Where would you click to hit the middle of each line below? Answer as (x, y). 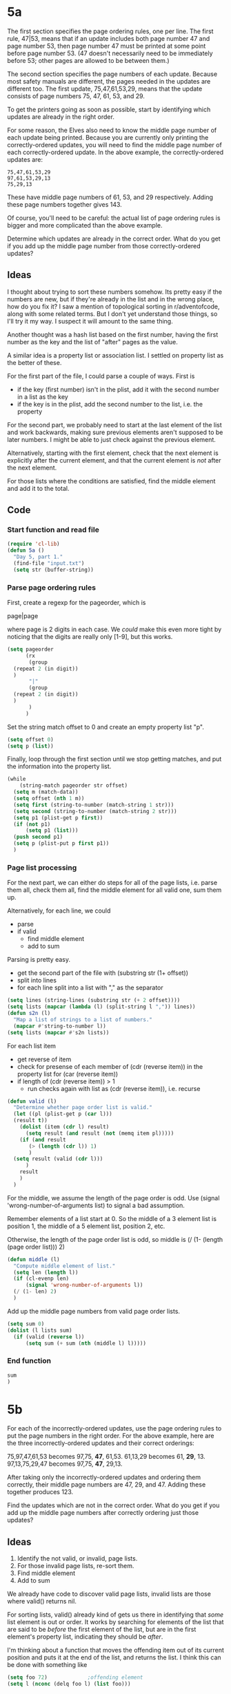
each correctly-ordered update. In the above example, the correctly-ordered (115, 152)
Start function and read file (53, 530)
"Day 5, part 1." (38, 557)
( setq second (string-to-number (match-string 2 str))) (95, 811)
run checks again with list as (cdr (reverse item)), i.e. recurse (114, 1088)
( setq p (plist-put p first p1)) (61, 844)
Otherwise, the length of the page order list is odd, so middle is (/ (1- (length (115, 1239)
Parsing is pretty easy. (39, 960)
